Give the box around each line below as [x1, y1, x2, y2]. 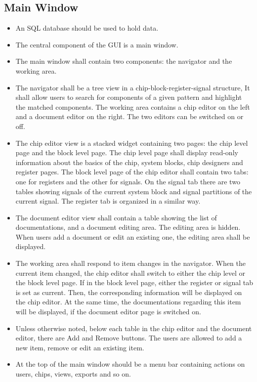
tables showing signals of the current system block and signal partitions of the [15, 186, 252, 196]
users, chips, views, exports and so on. [15, 369, 131, 379]
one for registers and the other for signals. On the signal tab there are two [15, 176, 240, 186]
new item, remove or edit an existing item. [15, 342, 144, 352]
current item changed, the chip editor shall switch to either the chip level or [15, 267, 246, 278]
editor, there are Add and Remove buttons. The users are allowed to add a [15, 333, 242, 343]
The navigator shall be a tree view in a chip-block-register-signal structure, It [15, 82, 250, 92]
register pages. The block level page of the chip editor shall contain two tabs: [15, 167, 249, 177]
